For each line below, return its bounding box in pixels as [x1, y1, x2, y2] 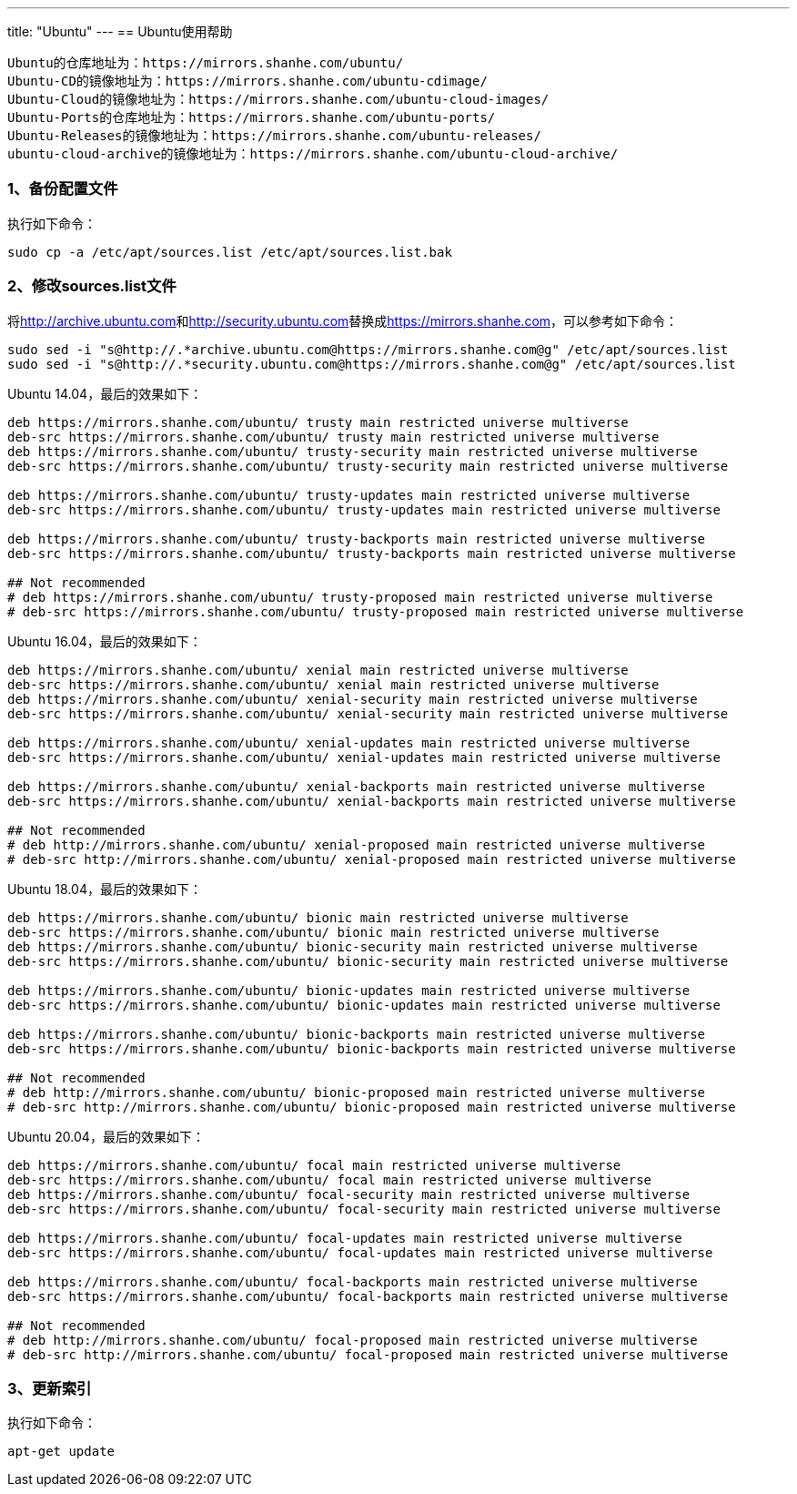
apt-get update [7, 1444, 116, 1459]
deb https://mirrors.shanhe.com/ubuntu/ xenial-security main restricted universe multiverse [7, 691, 698, 706]
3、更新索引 [7, 1378, 92, 1397]
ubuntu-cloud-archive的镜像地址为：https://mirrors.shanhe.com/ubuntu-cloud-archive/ [7, 147, 619, 161]
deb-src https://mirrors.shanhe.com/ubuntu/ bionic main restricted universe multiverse [7, 924, 660, 940]
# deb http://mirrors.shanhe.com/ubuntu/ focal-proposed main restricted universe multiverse [7, 1332, 698, 1347]
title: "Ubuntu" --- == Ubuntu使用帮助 [7, 24, 233, 39]
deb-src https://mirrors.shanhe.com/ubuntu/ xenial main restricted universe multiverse [7, 676, 660, 692]
